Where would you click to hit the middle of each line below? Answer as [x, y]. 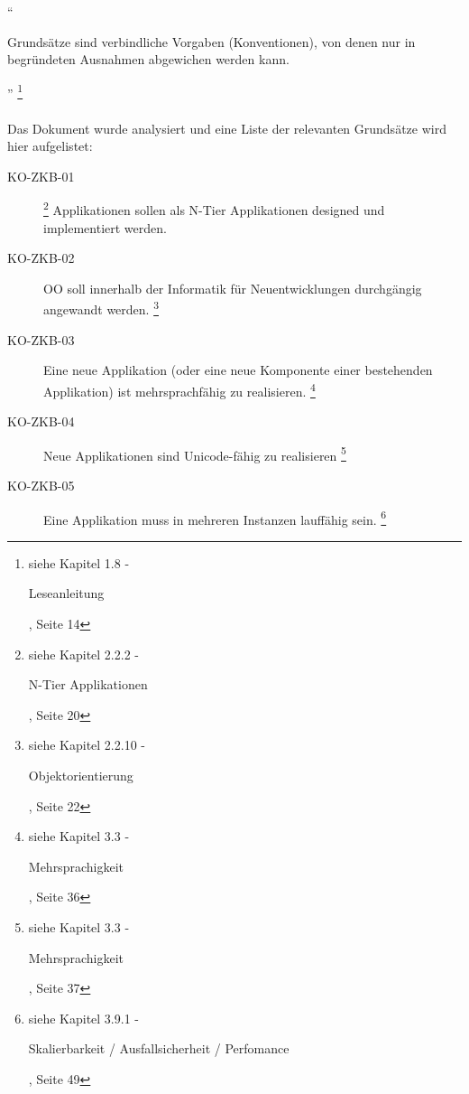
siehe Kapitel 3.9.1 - [83, 1018]
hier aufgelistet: [50, 146]
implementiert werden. [105, 227]
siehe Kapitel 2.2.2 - [83, 654]
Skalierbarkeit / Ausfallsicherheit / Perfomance [159, 1048]
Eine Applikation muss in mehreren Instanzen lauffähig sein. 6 [215, 518]
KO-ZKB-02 [41, 258]
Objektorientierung [81, 775]
